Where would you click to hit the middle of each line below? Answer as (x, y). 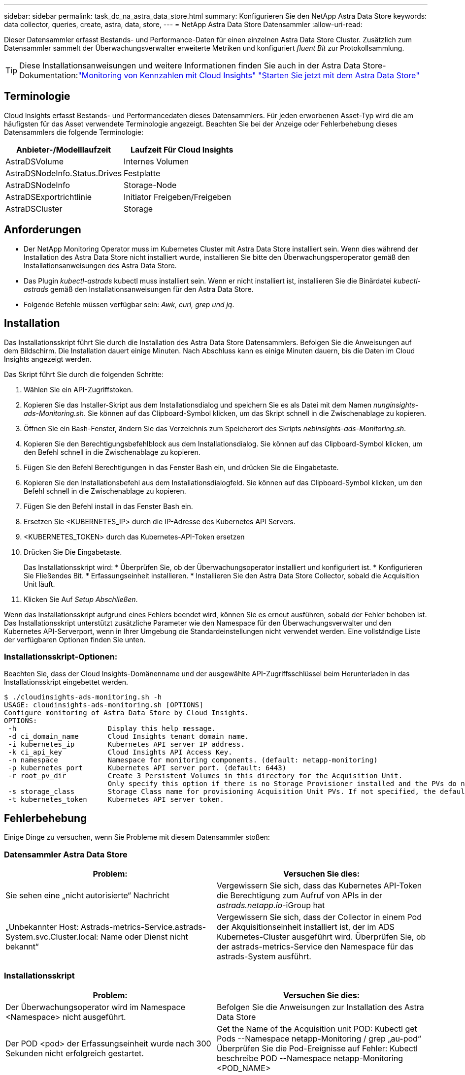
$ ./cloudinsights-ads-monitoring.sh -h (83, 697)
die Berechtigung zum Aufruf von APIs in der (299, 895)
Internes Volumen (156, 161)
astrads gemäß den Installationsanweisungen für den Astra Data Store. (139, 289)
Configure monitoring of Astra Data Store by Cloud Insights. (127, 713)
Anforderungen (43, 230)
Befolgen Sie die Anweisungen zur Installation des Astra (320, 1007)
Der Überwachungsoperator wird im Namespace (96, 1007)
